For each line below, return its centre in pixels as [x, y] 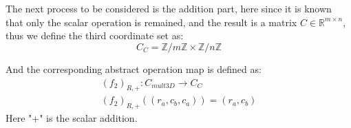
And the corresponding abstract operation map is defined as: [134, 68]
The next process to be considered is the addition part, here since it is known [169, 9]
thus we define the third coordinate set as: [95, 35]
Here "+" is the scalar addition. [72, 118]
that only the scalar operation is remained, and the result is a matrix [151, 22]
